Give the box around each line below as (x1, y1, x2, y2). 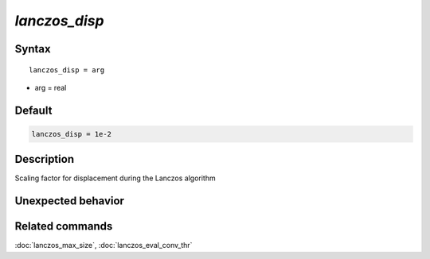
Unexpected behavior (14, 195, 125, 208)
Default (14, 103, 53, 117)
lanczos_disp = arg (29, 65, 105, 75)
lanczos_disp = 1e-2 (31, 129, 111, 138)
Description (14, 153, 75, 166)
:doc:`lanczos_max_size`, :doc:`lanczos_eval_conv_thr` (14, 241, 193, 250)
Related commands (14, 219, 113, 234)
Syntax (14, 42, 51, 56)
